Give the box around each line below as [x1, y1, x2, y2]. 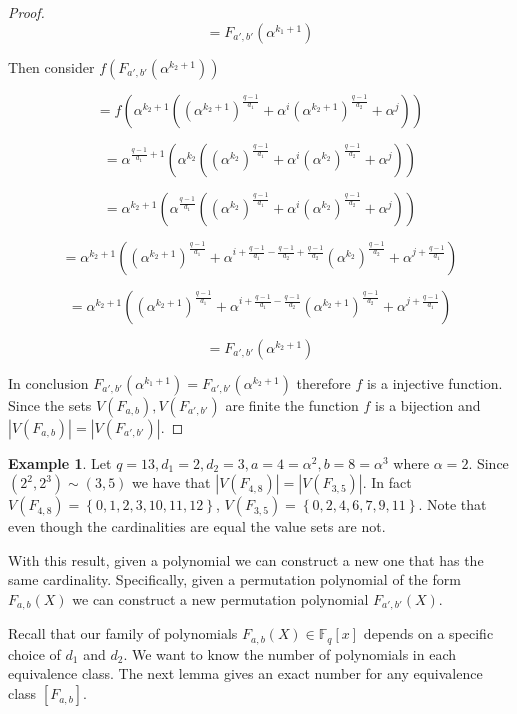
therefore [296, 372, 351, 393]
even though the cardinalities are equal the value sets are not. [8, 516, 386, 537]
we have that [132, 472, 211, 493]
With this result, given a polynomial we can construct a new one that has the [8, 549, 484, 570]
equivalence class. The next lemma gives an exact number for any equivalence [8, 663, 483, 684]
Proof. [8, 2, 45, 22]
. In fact [362, 472, 412, 493]
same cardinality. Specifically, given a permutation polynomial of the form [8, 569, 461, 590]
